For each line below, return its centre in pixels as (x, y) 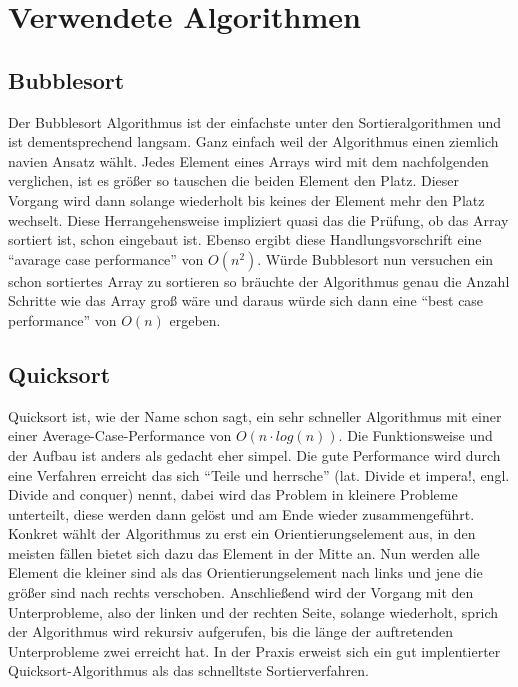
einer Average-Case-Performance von (120, 435)
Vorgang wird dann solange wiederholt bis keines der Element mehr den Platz (246, 199)
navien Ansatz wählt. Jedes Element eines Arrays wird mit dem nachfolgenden (248, 160)
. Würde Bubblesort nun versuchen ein (375, 258)
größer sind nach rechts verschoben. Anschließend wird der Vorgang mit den (241, 592)
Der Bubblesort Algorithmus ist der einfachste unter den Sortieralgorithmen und (254, 121)
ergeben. (195, 319)
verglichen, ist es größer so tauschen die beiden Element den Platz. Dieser (234, 180)
